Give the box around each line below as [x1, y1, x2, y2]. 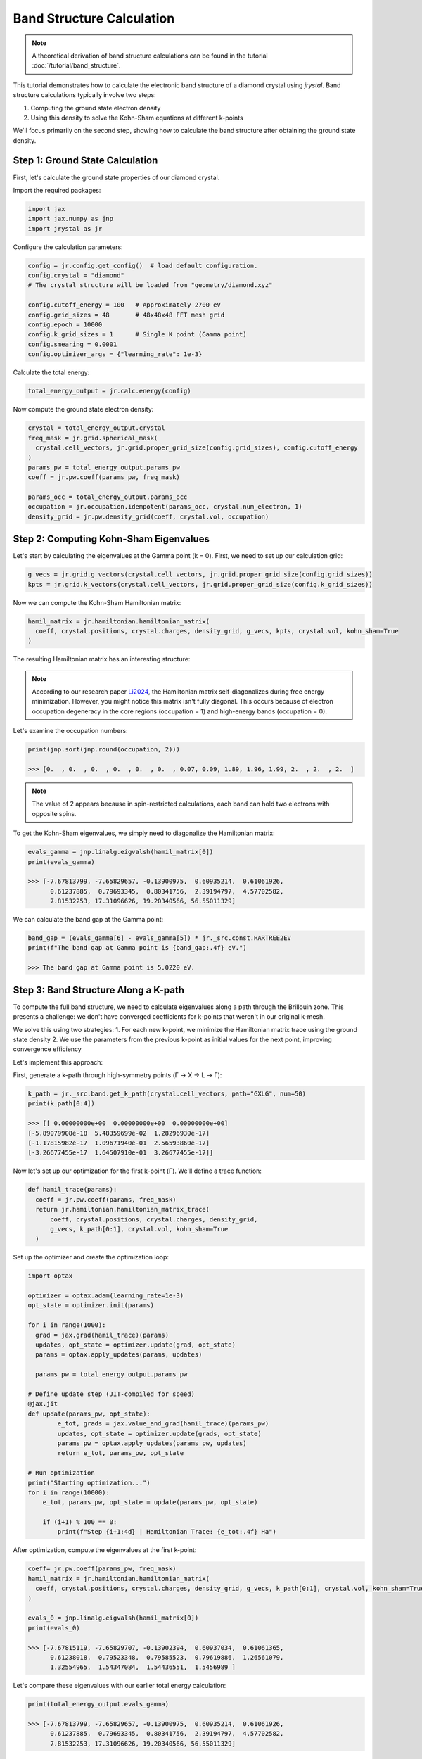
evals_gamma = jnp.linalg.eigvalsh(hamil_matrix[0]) [27, 848, 214, 856]
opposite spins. [32, 809, 77, 818]
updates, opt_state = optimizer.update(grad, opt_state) [35, 1341, 236, 1349]
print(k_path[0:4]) [27, 1100, 95, 1107]
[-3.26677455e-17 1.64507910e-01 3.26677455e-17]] [27, 1149, 214, 1157]
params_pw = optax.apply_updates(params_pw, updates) [57, 1439, 247, 1447]
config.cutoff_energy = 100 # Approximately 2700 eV [27, 301, 221, 309]
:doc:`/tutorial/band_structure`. [32, 61, 121, 70]
